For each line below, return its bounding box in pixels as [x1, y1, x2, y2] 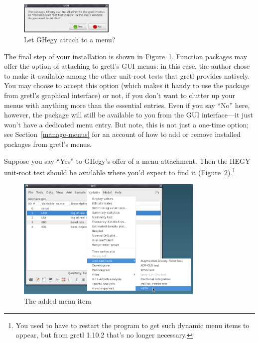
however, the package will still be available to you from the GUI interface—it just [4, 110, 254, 120]
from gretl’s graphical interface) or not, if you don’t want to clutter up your [4, 90, 235, 100]
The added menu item [24, 296, 91, 306]
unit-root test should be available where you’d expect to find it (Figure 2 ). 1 [4, 166, 236, 177]
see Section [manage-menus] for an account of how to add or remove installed [4, 129, 241, 139]
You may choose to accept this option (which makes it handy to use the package [4, 80, 250, 91]
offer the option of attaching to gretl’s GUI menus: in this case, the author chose [4, 61, 250, 71]
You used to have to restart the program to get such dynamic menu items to [15, 320, 250, 330]
